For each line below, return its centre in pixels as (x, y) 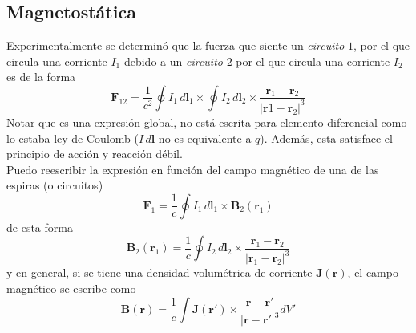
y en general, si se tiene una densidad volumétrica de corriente (160, 272)
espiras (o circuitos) (55, 185)
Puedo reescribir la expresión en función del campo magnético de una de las (193, 169)
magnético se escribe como (71, 288)
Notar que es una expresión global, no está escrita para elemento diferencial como (207, 122)
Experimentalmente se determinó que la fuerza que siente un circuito (176, 45)
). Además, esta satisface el (326, 138)
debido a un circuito (173, 61)
